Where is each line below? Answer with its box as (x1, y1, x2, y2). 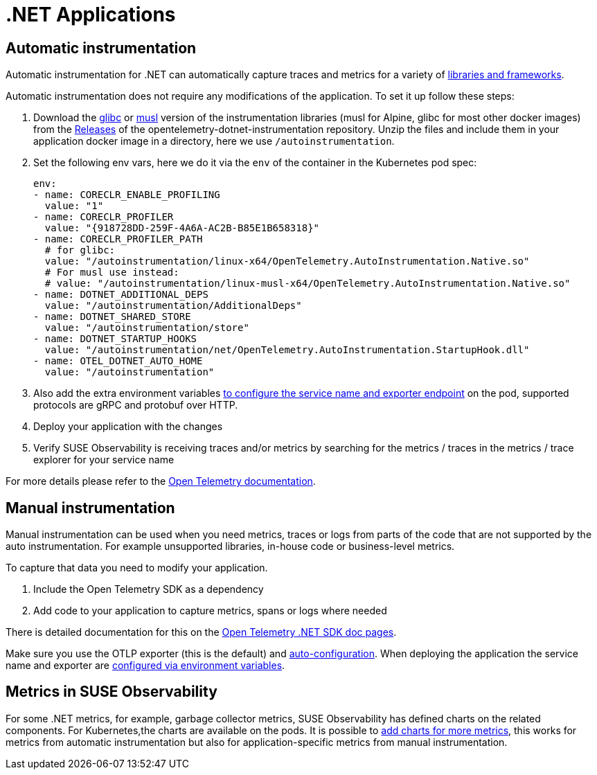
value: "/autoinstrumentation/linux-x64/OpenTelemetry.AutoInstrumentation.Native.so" (44, 256, 530, 267)
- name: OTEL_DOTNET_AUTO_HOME (33, 355, 203, 367)
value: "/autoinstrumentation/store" (44, 322, 249, 334)
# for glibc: (44, 244, 116, 256)
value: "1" (44, 200, 104, 212)
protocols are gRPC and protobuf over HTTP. (33, 399, 238, 411)
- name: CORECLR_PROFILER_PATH (33, 233, 203, 245)
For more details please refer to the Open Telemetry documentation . (6, 475, 316, 488)
